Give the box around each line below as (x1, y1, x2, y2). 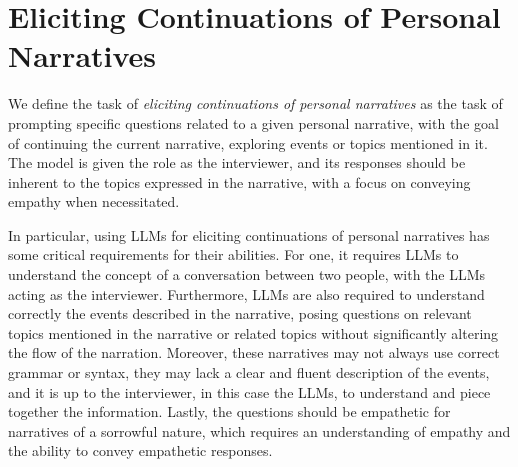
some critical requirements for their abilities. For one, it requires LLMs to (8, 244, 459, 265)
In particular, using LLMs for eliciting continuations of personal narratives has (8, 224, 490, 245)
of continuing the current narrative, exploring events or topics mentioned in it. (8, 132, 488, 153)
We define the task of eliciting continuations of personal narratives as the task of (8, 93, 503, 114)
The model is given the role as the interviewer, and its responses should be (8, 152, 466, 173)
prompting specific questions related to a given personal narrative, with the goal (8, 112, 499, 133)
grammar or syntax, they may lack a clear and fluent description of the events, (8, 362, 490, 383)
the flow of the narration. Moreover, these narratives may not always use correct (8, 342, 500, 363)
